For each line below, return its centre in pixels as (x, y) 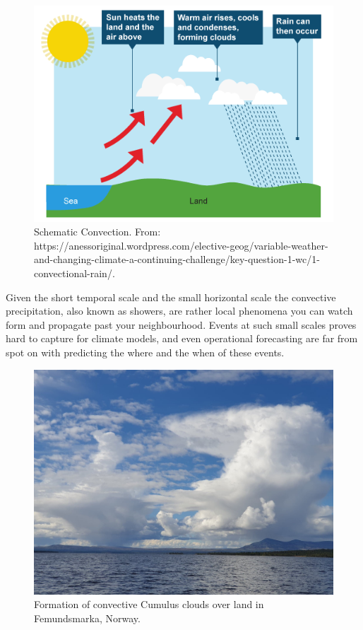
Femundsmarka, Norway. (87, 618)
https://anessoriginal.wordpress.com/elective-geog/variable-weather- (181, 245)
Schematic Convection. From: (97, 232)
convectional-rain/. (75, 273)
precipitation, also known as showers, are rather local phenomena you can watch (179, 311)
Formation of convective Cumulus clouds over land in (149, 604)
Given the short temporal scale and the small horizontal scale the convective (171, 297)
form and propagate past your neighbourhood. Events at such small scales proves (181, 324)
